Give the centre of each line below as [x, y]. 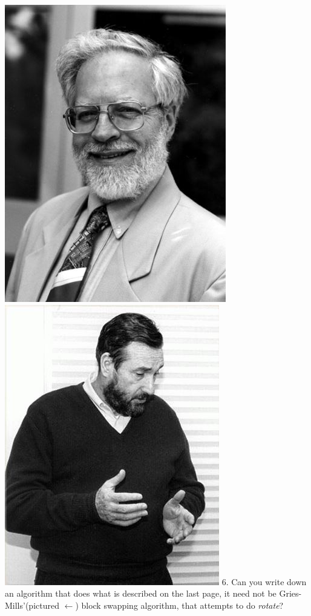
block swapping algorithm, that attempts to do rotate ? [182, 605]
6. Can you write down [264, 581]
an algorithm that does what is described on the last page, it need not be [141, 593]
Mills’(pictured [32, 605]
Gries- [290, 593]
